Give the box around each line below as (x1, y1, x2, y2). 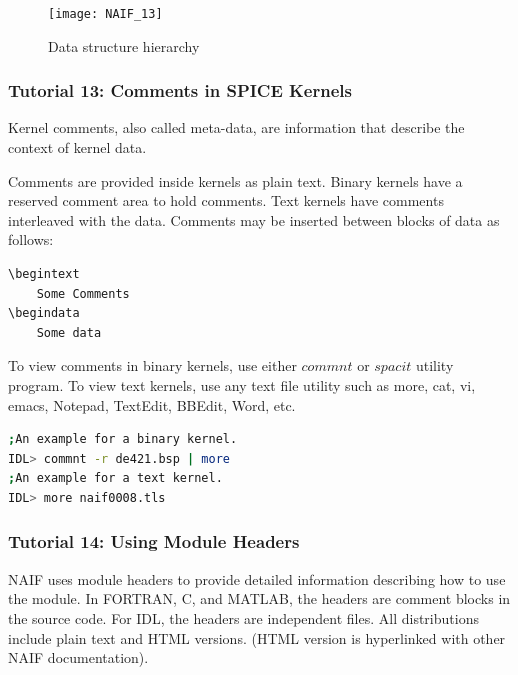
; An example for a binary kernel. (8, 432, 238, 447)
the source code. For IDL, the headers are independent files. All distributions (8, 607, 479, 628)
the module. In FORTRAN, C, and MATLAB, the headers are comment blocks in (8, 588, 511, 609)
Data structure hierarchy (48, 35, 200, 56)
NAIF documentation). (8, 647, 149, 668)
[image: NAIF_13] (48, 7, 163, 21)
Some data (36, 325, 102, 340)
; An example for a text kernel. (8, 471, 223, 486)
